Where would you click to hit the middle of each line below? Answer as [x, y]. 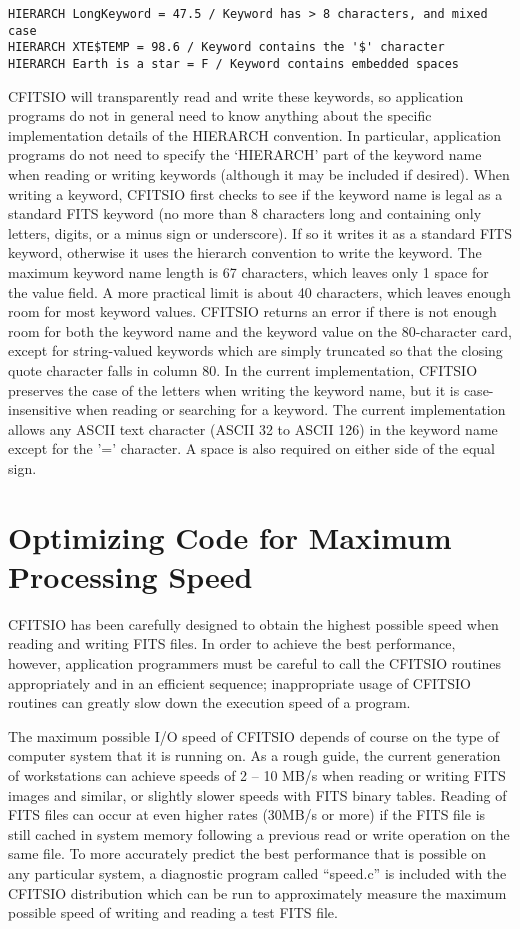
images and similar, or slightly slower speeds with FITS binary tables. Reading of [257, 794]
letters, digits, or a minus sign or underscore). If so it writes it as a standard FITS [260, 232]
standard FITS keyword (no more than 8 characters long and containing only [245, 213]
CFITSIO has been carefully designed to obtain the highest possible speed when [253, 623]
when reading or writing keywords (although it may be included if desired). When [259, 174]
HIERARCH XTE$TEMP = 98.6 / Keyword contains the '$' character [226, 47]
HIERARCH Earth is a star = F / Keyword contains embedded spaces [234, 63]
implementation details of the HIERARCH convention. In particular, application [255, 134]
